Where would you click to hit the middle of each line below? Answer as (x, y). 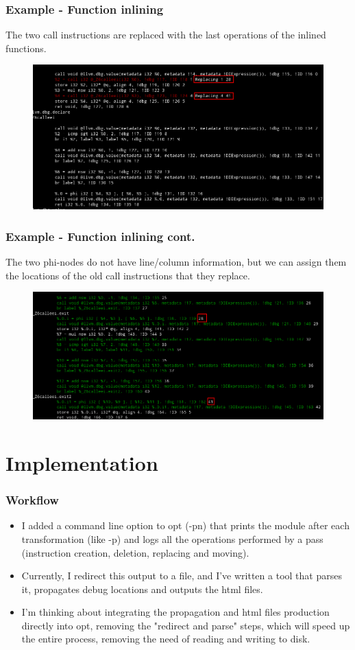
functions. (26, 48)
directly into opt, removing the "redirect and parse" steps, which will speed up (186, 625)
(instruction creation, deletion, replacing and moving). (135, 552)
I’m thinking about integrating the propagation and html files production (175, 612)
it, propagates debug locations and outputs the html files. (142, 589)
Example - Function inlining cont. (100, 236)
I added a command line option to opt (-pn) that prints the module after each (185, 525)
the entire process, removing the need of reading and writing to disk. (166, 639)
